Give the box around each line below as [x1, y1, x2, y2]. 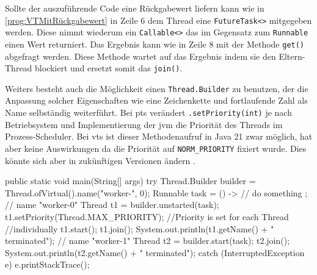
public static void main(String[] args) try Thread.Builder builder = [5, 174, 256, 187]
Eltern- [279, 49, 305, 62]
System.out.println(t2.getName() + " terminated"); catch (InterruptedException [5, 246, 305, 259]
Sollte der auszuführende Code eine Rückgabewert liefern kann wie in [5, 2, 264, 14]
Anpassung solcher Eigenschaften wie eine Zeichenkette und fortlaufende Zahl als [5, 94, 308, 107]
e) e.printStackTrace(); [5, 258, 90, 271]
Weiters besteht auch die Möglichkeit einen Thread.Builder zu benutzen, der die [5, 82, 308, 95]
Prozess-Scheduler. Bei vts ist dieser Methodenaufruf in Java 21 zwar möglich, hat [5, 130, 313, 143]
